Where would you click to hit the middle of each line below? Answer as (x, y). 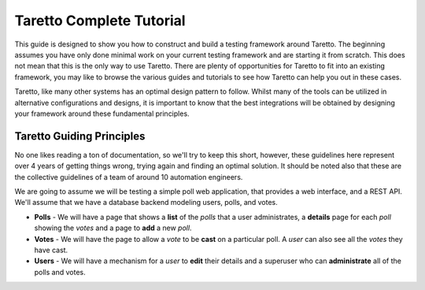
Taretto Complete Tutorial (100, 20)
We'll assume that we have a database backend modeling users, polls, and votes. (146, 203)
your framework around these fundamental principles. (102, 113)
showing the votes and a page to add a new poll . (113, 228)
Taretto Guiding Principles (80, 136)
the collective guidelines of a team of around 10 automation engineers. (129, 177)
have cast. (51, 250)
